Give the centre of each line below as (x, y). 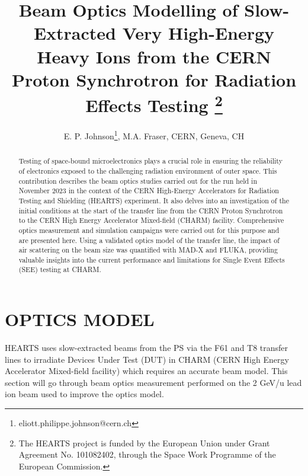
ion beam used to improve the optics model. (84, 394)
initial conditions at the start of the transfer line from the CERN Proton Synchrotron (151, 210)
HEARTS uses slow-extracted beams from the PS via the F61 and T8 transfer (147, 348)
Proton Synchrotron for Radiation (154, 79)
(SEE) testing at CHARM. (60, 269)
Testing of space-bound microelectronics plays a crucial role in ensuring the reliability (150, 161)
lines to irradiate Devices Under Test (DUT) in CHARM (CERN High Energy (147, 359)
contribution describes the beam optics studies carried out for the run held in (138, 181)
